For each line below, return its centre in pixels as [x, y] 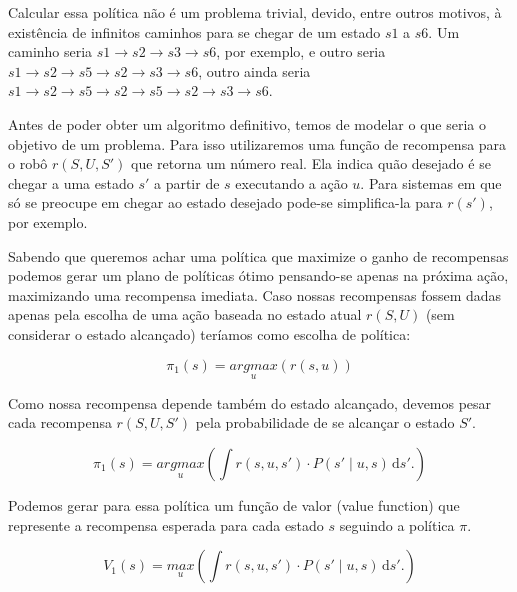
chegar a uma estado [71, 182]
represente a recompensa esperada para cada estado [166, 524]
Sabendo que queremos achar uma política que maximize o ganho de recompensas [258, 255]
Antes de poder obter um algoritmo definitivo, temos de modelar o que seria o [247, 123]
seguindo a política [397, 524]
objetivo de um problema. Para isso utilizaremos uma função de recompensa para [257, 143]
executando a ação [291, 182]
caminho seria [50, 51]
